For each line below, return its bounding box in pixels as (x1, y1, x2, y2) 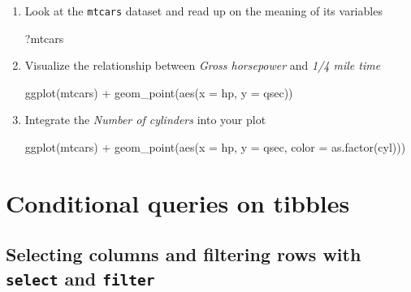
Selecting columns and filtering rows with (6, 242, 361, 267)
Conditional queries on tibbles (6, 186, 350, 219)
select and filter (6, 265, 155, 290)
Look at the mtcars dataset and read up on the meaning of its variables (24, 2, 383, 19)
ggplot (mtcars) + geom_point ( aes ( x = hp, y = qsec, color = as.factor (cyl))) (24, 139, 406, 156)
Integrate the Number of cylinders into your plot (24, 111, 266, 128)
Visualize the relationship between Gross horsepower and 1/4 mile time (24, 57, 381, 74)
